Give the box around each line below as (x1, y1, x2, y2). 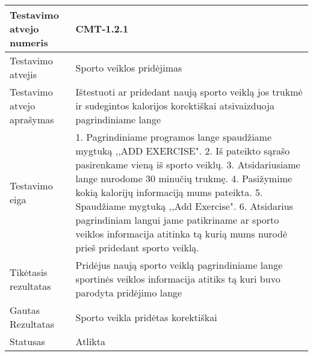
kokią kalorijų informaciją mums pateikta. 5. (75, 185, 263, 199)
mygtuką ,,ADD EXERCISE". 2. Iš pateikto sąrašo (75, 144, 290, 158)
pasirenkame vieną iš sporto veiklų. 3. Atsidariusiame (75, 158, 300, 171)
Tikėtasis (10, 265, 48, 279)
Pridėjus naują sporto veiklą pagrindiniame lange (75, 258, 283, 272)
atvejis (10, 67, 37, 81)
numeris (10, 35, 48, 49)
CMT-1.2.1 (75, 22, 129, 35)
